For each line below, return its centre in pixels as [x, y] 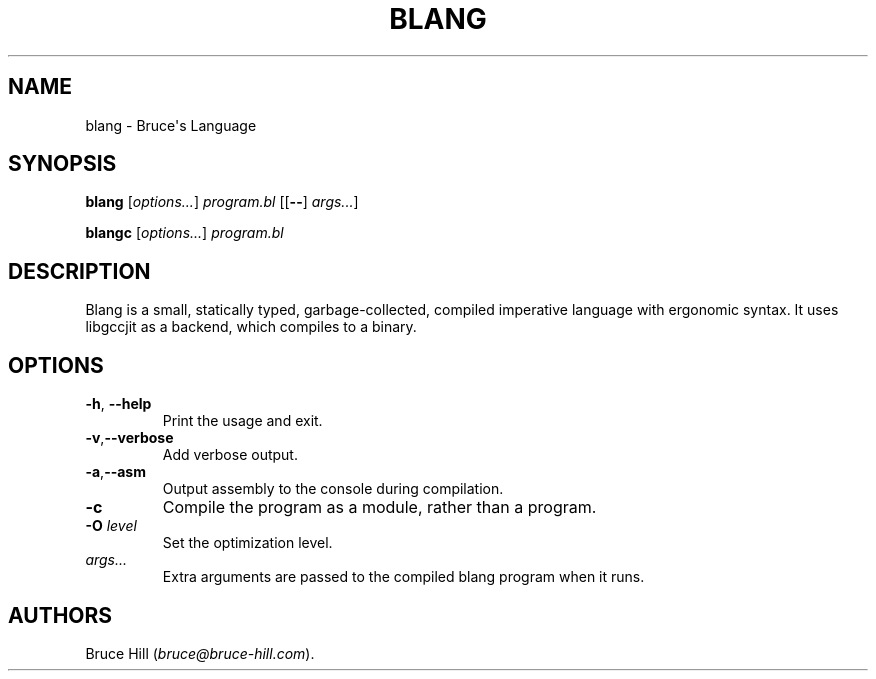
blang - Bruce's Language [171, 125]
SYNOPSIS [62, 164]
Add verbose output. [230, 455]
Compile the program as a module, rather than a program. [379, 507]
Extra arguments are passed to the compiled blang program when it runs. [403, 577]
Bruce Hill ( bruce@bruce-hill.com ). [200, 653]
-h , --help [118, 404]
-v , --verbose [129, 438]
